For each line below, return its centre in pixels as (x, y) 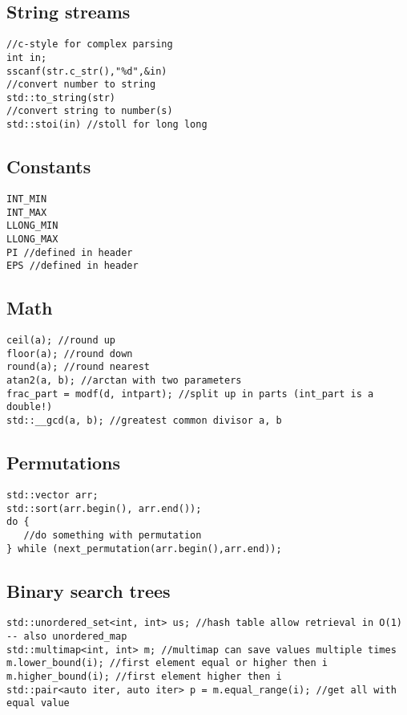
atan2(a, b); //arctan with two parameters (124, 381)
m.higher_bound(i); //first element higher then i (144, 677)
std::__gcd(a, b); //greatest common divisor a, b (144, 421)
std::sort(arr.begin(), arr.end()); (104, 508)
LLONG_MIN (32, 226)
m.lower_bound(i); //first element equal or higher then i (167, 663)
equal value (38, 703)
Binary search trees (89, 590)
